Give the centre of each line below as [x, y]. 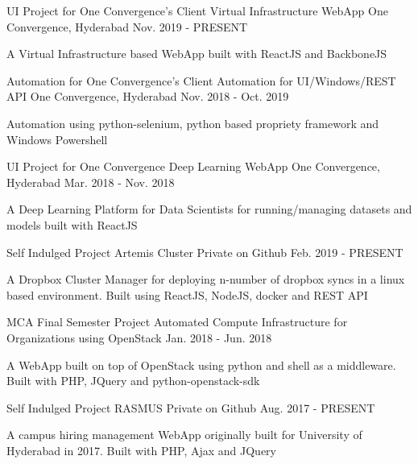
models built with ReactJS [72, 224]
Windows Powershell [57, 139]
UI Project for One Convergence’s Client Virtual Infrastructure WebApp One [197, 10]
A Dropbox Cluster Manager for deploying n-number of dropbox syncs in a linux [206, 279]
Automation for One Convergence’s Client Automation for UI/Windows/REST [201, 80]
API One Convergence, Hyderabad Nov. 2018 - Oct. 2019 [148, 96]
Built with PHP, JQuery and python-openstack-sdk [133, 381]
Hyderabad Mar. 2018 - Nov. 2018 [91, 182]
